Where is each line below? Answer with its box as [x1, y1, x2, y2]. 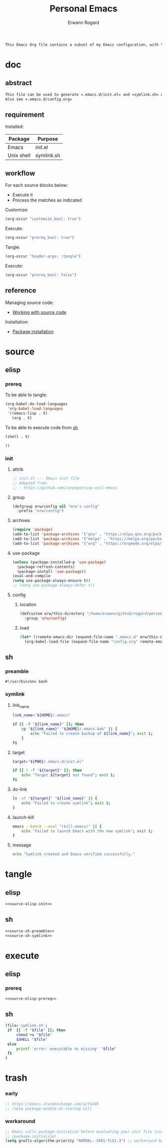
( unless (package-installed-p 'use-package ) [12, 559, 106, 565]
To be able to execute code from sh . [5, 424, 80, 430]
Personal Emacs [49, 3, 118, 14]
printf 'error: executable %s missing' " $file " [16, 1046, 117, 1051]
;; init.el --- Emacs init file [12, 476, 80, 481]
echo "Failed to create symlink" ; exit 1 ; [21, 801, 111, 806]
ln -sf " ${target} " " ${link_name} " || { [12, 796, 97, 801]
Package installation [12, 328, 54, 334]
